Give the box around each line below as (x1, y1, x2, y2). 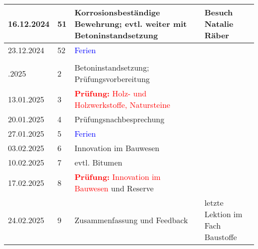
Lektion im (204, 208, 243, 220)
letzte (204, 197, 224, 208)
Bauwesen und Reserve (74, 182, 154, 194)
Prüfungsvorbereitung (74, 73, 150, 84)
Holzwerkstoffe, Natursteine (74, 99, 170, 110)
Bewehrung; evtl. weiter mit (74, 18, 187, 29)
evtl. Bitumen (74, 157, 123, 168)
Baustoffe (204, 231, 237, 243)
